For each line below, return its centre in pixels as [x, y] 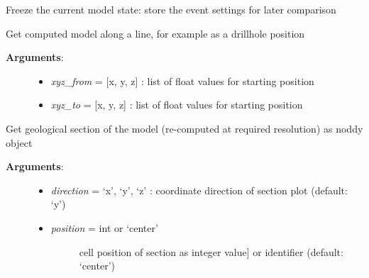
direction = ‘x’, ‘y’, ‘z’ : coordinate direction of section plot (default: [199, 190]
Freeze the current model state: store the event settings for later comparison [171, 9]
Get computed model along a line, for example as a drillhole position [155, 33]
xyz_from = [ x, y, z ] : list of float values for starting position [182, 80]
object [19, 142]
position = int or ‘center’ [104, 227]
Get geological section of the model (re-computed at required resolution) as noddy [184, 128]
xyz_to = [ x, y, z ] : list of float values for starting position [177, 105]
